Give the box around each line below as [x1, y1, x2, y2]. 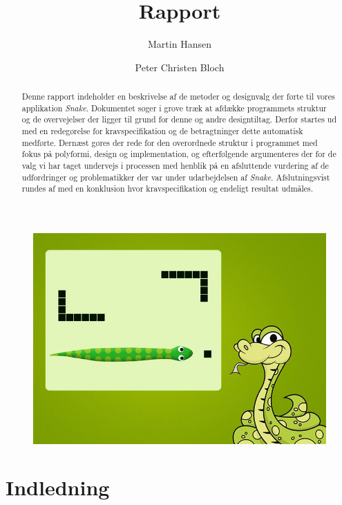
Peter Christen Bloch [135, 59, 225, 74]
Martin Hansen [148, 37, 211, 51]
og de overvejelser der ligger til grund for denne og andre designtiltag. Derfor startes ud [21, 113, 337, 125]
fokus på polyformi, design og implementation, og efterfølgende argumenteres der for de [21, 148, 336, 160]
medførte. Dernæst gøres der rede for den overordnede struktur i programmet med [21, 136, 318, 148]
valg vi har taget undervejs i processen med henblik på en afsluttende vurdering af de [21, 160, 329, 172]
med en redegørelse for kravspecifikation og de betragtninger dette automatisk [21, 125, 303, 137]
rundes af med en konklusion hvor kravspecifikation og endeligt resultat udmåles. [21, 183, 314, 194]
